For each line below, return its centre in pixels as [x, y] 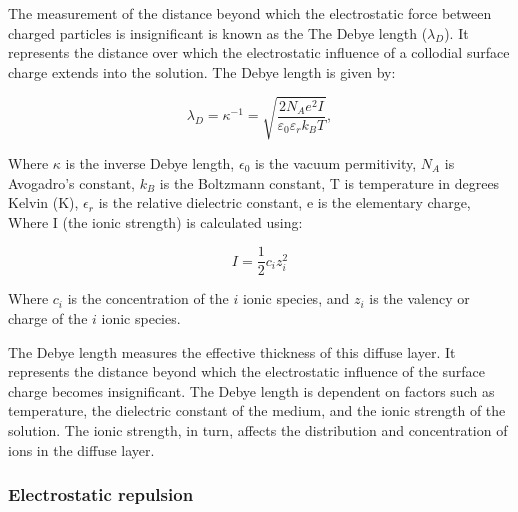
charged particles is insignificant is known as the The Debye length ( [218, 32]
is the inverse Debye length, [150, 162]
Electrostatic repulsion [101, 494]
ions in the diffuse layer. [81, 449]
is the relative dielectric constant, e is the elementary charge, [284, 202]
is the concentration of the [148, 298]
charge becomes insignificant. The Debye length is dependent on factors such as [251, 390]
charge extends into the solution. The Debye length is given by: [202, 71]
